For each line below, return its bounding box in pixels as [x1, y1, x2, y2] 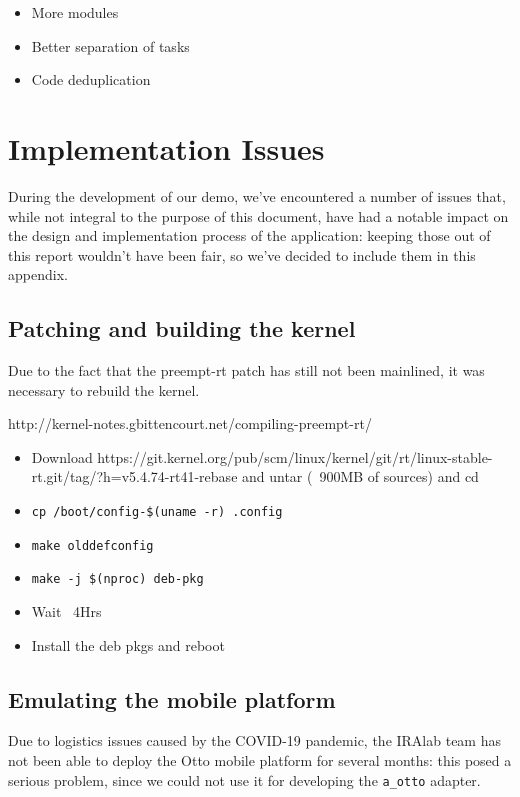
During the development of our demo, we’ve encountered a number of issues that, [8, 185, 506, 206]
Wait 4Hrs [31, 601, 102, 622]
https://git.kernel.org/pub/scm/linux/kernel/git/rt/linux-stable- [97, 446, 493, 467]
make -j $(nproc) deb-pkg [31, 572, 204, 587]
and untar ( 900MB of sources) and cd [242, 466, 479, 487]
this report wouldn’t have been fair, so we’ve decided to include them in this [8, 244, 476, 265]
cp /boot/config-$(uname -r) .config [31, 505, 283, 520]
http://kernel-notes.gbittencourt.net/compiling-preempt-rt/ [8, 413, 372, 434]
